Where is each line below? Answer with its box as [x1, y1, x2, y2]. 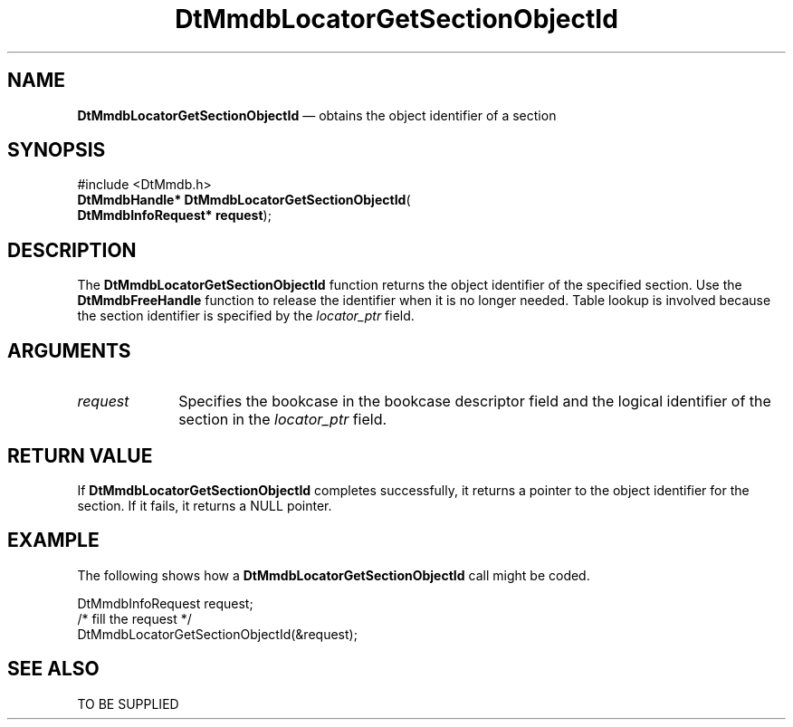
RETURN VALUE [7, 444, 153, 467]
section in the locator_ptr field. [178, 410, 387, 429]
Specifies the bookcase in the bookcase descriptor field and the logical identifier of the [178, 392, 771, 411]
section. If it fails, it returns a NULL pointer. [77, 497, 332, 513]
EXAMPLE [7, 529, 100, 552]
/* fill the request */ [77, 610, 192, 627]
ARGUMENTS [7, 339, 131, 362]
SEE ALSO [7, 657, 100, 681]
